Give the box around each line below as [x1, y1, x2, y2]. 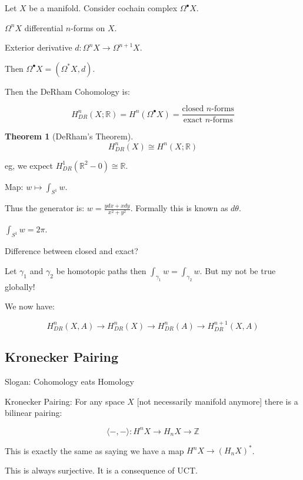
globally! [5, 280, 35, 292]
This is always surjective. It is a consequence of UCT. [5, 464, 198, 476]
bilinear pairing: [5, 406, 62, 419]
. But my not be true [199, 264, 276, 276]
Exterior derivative [5, 41, 72, 54]
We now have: [5, 300, 55, 312]
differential [24, 21, 64, 34]
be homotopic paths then [56, 264, 146, 276]
